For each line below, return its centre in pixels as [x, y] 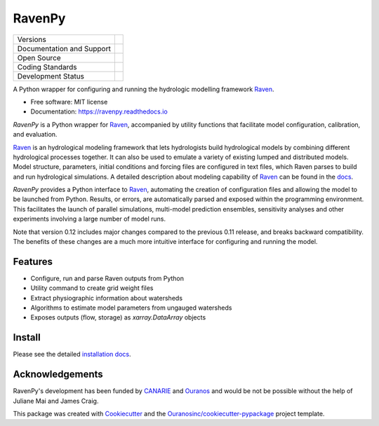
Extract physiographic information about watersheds [106, 298]
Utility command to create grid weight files [92, 288]
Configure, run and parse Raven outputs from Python [107, 278]
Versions [32, 39]
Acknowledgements [58, 375]
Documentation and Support [64, 48]
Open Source [39, 57]
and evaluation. [35, 135]
